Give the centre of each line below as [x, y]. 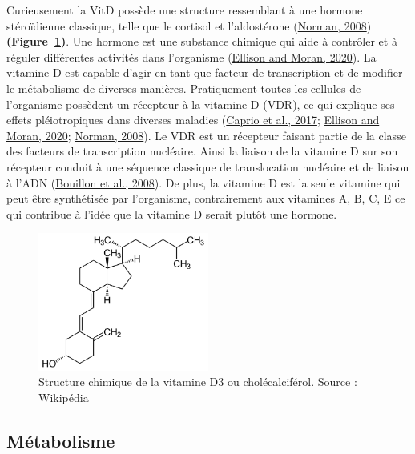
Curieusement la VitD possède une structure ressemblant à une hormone [185, 10]
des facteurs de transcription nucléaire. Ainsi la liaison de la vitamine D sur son [202, 151]
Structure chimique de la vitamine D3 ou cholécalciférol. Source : [198, 382]
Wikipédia [64, 397]
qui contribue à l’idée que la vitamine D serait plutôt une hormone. [172, 213]
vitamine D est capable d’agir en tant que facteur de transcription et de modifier [205, 72]
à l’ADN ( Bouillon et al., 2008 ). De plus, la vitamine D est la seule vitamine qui [203, 182]
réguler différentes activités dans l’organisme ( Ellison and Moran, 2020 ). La [191, 56]
